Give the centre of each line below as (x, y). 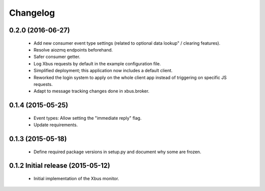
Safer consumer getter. (57, 57)
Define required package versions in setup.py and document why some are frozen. (117, 152)
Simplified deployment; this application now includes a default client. (103, 71)
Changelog (32, 13)
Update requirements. (56, 125)
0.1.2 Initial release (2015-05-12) (60, 166)
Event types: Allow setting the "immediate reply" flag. (88, 118)
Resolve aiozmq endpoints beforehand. (73, 50)
